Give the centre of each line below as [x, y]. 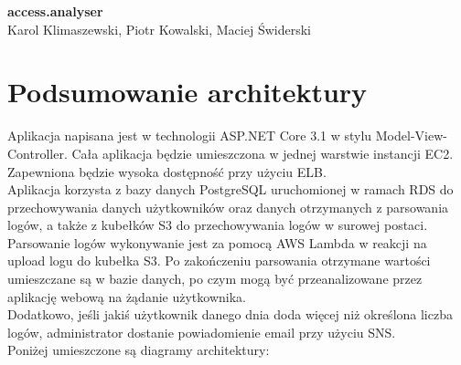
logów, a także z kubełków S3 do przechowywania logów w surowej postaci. [218, 225]
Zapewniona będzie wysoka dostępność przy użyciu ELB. [167, 171]
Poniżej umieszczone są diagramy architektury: [139, 350]
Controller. [38, 153]
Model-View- [411, 136]
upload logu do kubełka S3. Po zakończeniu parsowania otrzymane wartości [219, 261]
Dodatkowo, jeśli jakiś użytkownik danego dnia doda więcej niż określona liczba [230, 314]
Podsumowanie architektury [188, 92]
